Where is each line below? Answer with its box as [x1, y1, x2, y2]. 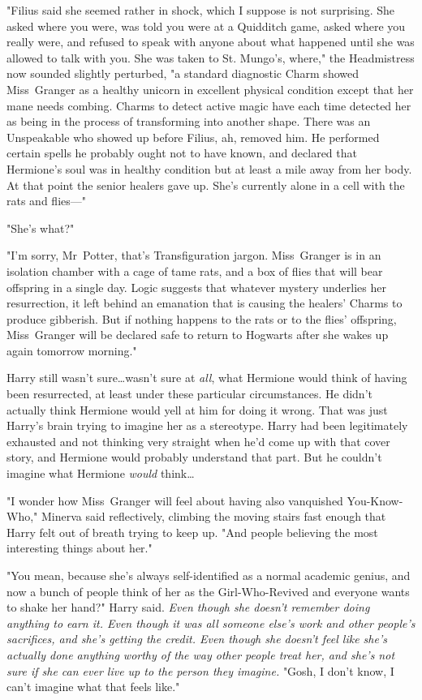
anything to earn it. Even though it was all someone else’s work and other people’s [6, 614, 416, 631]
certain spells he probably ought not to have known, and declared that [6, 144, 357, 161]
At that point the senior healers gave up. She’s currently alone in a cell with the [6, 176, 405, 193]
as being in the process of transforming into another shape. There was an [6, 113, 371, 130]
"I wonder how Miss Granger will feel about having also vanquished [6, 492, 343, 509]
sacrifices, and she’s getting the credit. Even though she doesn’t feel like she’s [6, 630, 387, 647]
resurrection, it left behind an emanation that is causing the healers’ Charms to [6, 294, 403, 311]
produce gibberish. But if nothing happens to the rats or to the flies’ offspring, [6, 310, 397, 327]
